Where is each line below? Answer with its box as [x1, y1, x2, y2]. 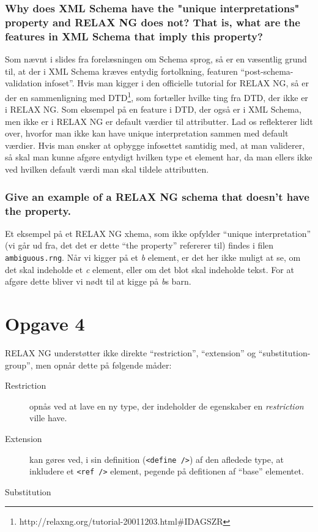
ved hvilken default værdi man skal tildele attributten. [5, 163, 209, 176]
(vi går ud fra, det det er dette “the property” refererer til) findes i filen [5, 239, 274, 252]
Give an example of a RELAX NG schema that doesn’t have [5, 189, 309, 204]
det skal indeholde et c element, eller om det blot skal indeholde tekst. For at [5, 263, 294, 275]
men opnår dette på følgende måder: [35, 358, 172, 371]
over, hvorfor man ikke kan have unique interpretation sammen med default [5, 127, 289, 140]
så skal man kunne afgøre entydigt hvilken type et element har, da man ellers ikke [5, 151, 312, 163]
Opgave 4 [5, 311, 85, 336]
